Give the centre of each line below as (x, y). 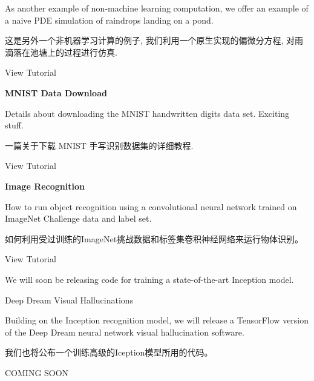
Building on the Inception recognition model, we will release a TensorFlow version (157, 320)
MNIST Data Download (56, 92)
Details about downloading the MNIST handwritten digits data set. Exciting (147, 113)
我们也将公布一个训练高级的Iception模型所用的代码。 (109, 352)
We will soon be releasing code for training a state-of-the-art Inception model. (149, 279)
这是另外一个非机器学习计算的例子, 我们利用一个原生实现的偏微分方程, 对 (150, 40)
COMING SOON (37, 372)
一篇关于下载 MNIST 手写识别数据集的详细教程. (99, 145)
